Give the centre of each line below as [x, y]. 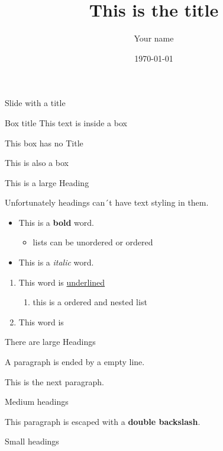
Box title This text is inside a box [66, 122]
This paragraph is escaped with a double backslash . [103, 421]
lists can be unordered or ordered [93, 242]
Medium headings [37, 402]
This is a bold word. [56, 222]
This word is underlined [62, 282]
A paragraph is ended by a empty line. [75, 362]
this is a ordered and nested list [90, 302]
